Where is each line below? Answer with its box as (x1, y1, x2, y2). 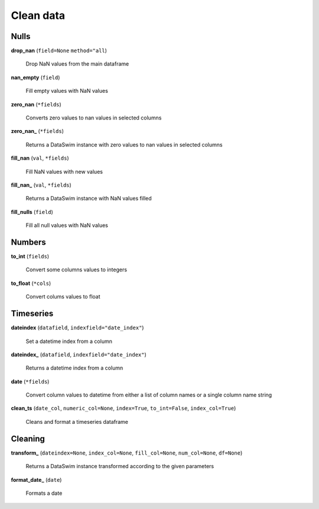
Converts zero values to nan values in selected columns (25, 114, 162, 121)
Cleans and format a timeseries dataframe (25, 418, 129, 425)
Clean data (11, 9, 66, 22)
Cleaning (11, 433, 45, 443)
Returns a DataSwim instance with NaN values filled (25, 195, 152, 202)
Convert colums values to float (25, 293, 100, 300)
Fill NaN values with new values (25, 168, 103, 175)
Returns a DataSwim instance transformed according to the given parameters (25, 463, 214, 470)
